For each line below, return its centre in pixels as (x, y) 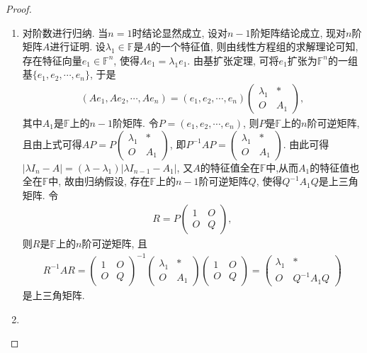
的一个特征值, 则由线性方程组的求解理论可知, (254, 46)
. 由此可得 (306, 144)
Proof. (19, 9)
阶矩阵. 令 (136, 123)
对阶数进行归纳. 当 (65, 32)
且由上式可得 (52, 144)
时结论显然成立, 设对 (180, 32)
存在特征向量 (52, 60)
